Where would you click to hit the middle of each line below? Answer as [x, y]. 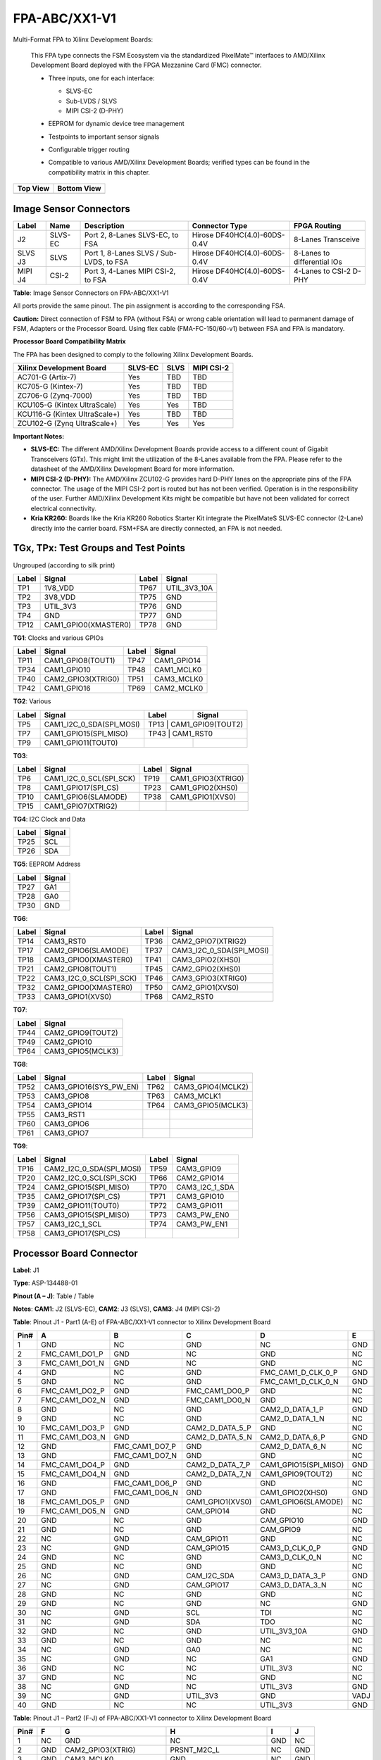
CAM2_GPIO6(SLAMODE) [87, 950]
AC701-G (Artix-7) [47, 377]
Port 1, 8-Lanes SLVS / [121, 253]
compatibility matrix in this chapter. [99, 172]
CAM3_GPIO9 [199, 1169]
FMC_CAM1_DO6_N [146, 1492]
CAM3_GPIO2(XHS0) [206, 960]
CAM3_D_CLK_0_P [291, 1547]
